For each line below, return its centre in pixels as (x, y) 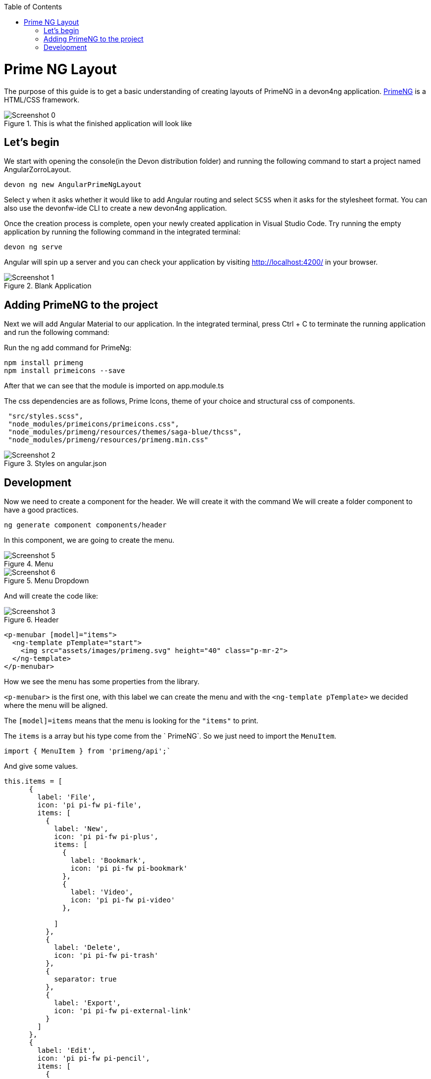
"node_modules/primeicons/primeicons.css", (94, 424)
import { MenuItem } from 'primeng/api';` (88, 751)
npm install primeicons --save (65, 371)
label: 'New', (81, 829)
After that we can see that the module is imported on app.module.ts (114, 386)
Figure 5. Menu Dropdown (47, 581)
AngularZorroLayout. (38, 170)
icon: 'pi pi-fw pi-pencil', (94, 1058)
